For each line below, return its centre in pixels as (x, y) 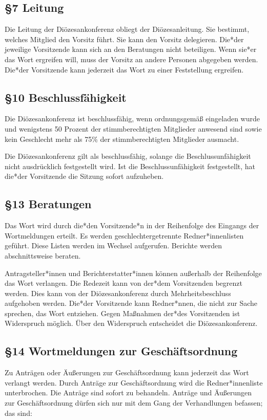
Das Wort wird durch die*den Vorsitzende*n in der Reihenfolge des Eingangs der (132, 225)
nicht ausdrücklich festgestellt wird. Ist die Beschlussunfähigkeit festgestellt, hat (130, 166)
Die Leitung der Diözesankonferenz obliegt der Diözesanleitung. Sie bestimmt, (127, 29)
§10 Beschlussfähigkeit (66, 97)
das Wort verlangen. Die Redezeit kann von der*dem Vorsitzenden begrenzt (124, 283)
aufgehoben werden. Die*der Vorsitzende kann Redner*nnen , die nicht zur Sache (131, 303)
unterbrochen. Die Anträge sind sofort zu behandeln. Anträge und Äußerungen (128, 392)
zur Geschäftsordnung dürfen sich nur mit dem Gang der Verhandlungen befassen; (134, 403)
